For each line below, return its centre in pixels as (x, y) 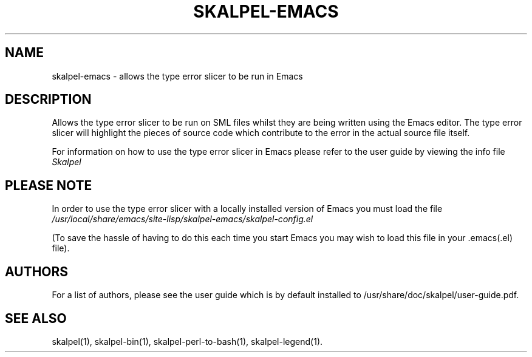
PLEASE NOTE (49, 185)
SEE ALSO (36, 318)
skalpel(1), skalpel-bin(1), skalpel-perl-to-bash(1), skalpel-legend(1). (187, 341)
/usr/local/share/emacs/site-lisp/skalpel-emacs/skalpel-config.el (182, 219)
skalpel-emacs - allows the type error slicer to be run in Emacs (177, 76)
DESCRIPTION (48, 100)
